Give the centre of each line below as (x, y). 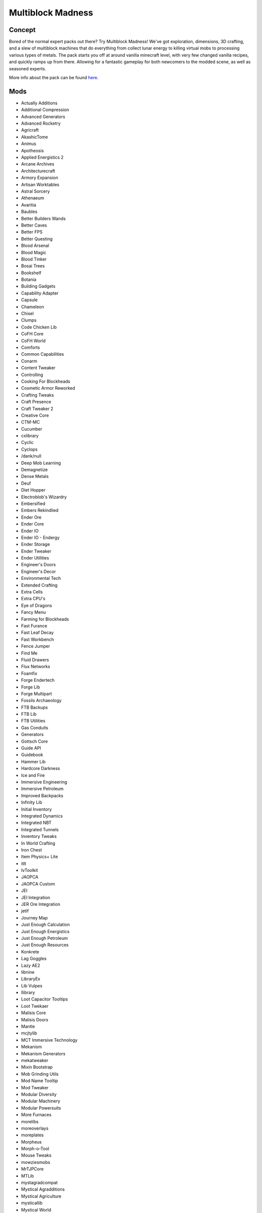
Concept (22, 30)
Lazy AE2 (31, 965)
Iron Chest (32, 850)
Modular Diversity (39, 1094)
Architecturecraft (38, 171)
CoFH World (33, 341)
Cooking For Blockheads (46, 381)
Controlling (32, 375)
